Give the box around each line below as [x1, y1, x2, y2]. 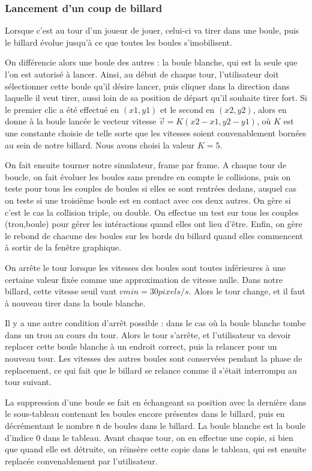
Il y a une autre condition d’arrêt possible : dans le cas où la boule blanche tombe [5, 317, 306, 329]
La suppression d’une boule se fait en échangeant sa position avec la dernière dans [5, 395, 307, 408]
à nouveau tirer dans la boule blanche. [5, 296, 146, 309]
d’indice [5, 431, 34, 443]
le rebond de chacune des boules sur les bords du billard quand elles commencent [5, 229, 303, 242]
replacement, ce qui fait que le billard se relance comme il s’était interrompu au [5, 363, 297, 376]
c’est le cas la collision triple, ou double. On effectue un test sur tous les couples [5, 205, 299, 218]
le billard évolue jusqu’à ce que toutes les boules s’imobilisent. [5, 35, 232, 48]
